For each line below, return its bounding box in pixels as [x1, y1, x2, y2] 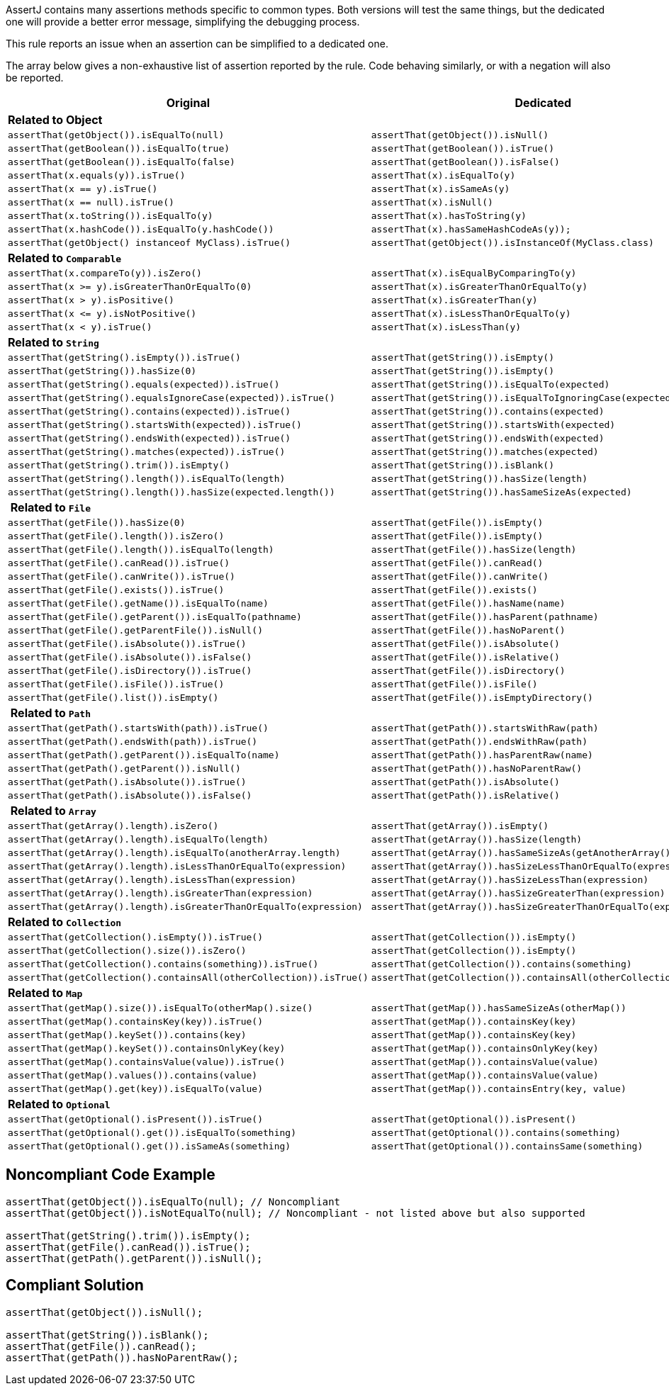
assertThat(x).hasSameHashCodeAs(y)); [371, 224, 571, 235]
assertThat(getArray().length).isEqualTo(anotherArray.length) [8, 847, 341, 858]
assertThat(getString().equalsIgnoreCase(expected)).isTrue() [8, 393, 335, 403]
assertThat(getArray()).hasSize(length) [371, 834, 583, 845]
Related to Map [8, 986, 83, 1000]
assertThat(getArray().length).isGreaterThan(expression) [8, 888, 313, 899]
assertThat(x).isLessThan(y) [371, 322, 522, 332]
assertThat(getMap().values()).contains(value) [8, 1070, 258, 1081]
